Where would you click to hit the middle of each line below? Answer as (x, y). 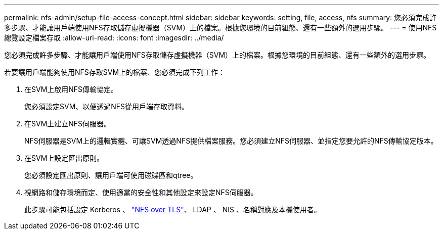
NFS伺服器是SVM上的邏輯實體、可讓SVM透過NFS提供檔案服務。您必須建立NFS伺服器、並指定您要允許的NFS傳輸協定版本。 (231, 141)
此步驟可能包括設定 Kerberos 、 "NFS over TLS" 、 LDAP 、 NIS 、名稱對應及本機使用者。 (173, 209)
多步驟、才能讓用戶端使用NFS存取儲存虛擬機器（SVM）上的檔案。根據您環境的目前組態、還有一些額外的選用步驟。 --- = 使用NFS (220, 28)
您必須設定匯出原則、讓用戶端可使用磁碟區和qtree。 (111, 175)
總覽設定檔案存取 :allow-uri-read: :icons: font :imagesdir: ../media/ (114, 38)
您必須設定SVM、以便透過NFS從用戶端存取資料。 (107, 106)
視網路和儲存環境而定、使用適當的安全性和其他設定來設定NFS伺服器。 (141, 192)
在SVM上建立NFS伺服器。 (68, 124)
